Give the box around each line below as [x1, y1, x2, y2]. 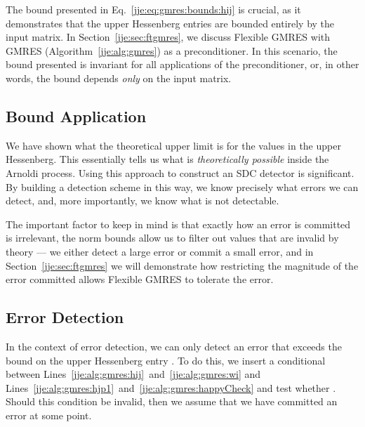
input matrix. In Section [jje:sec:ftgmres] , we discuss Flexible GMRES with [6, 29, 331, 44]
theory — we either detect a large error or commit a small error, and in [6, 244, 314, 258]
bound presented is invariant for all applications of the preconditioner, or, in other [6, 57, 359, 72]
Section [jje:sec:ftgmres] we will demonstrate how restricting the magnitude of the [6, 258, 359, 272]
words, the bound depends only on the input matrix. [6, 70, 232, 85]
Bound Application [6, 105, 147, 126]
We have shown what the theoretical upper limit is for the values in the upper [6, 138, 341, 152]
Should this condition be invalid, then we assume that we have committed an [6, 394, 338, 409]
